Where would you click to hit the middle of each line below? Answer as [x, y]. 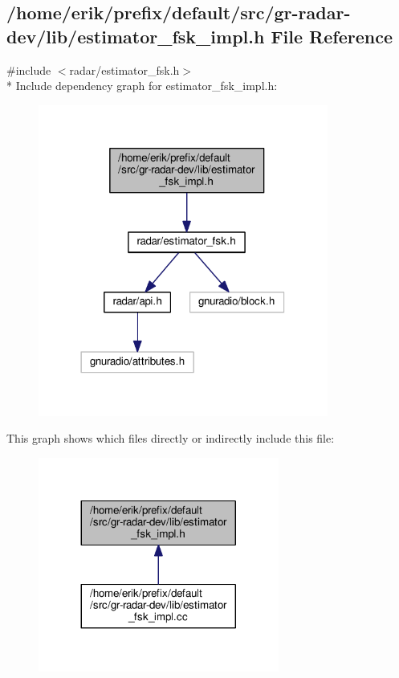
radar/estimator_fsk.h [124, 69]
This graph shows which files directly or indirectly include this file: [171, 438]
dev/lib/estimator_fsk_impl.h [136, 36]
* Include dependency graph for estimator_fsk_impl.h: [142, 86]
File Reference [332, 36]
